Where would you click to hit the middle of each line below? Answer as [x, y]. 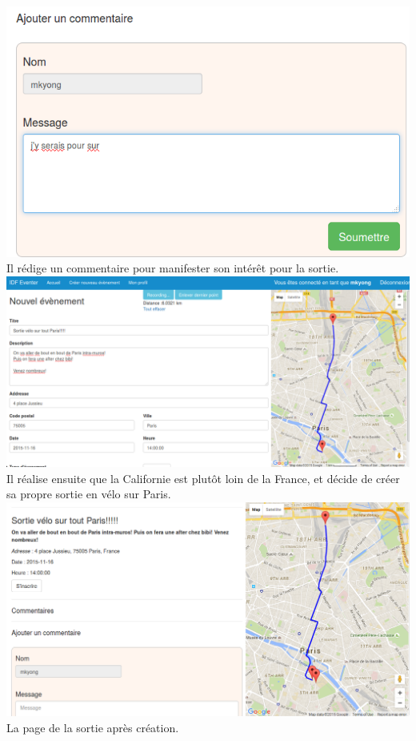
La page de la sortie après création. [93, 727]
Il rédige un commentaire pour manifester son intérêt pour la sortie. [173, 268]
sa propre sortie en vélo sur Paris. [89, 494]
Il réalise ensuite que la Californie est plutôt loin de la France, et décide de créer [203, 478]
